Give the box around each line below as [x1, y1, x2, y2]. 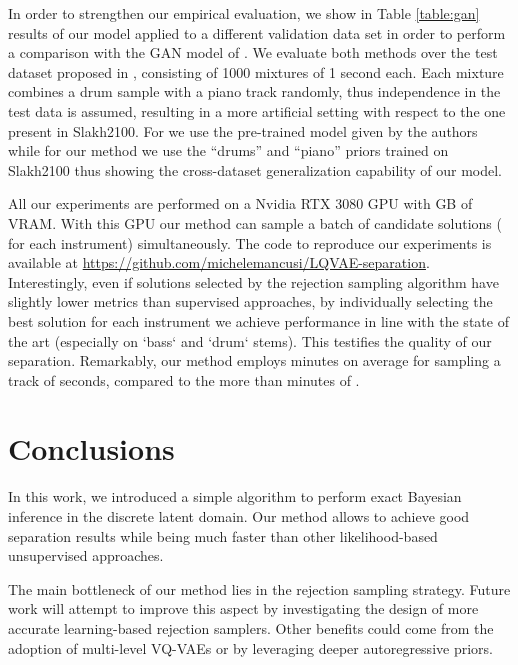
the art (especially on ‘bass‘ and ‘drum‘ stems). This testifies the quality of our [8, 330, 492, 351]
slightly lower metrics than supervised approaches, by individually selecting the [8, 291, 493, 312]
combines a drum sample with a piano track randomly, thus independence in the [8, 81, 501, 102]
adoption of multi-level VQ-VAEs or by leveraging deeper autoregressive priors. [8, 637, 493, 658]
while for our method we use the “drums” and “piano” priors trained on [8, 140, 449, 161]
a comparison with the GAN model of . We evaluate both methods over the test [8, 42, 498, 63]
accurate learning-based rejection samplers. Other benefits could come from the [8, 617, 494, 638]
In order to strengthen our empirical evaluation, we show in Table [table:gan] [8, 3, 480, 23]
